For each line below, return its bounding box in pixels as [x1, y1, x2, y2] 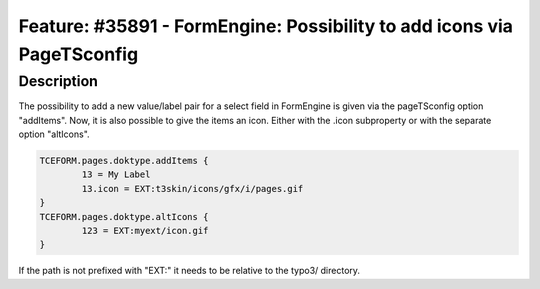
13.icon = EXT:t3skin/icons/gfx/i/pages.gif [81, 183, 304, 194]
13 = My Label [81, 169, 151, 180]
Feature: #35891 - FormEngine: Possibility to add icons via [18, 15, 514, 37]
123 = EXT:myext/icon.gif [81, 225, 209, 236]
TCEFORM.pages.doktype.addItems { [39, 155, 209, 166]
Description [18, 72, 99, 90]
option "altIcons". [18, 128, 90, 140]
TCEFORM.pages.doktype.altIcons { [39, 211, 209, 222]
